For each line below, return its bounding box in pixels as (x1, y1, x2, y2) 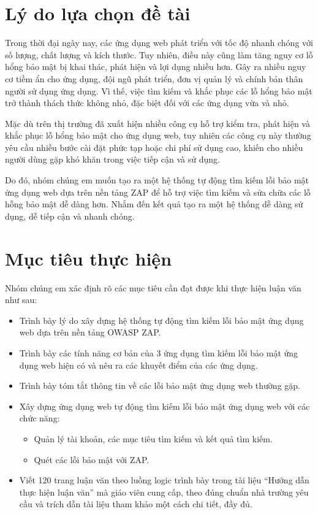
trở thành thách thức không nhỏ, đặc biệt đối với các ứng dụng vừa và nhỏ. (5, 96, 289, 109)
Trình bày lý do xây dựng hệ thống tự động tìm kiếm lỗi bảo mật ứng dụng (19, 313, 304, 326)
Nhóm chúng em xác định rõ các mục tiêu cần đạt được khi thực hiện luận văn (5, 281, 301, 294)
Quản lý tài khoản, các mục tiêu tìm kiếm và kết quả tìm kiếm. (34, 432, 273, 445)
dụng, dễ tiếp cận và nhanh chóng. (5, 209, 135, 222)
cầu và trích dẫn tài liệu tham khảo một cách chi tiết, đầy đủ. (19, 497, 252, 510)
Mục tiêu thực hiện (5, 245, 172, 270)
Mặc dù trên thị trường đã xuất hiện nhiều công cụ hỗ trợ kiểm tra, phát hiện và (5, 117, 310, 129)
